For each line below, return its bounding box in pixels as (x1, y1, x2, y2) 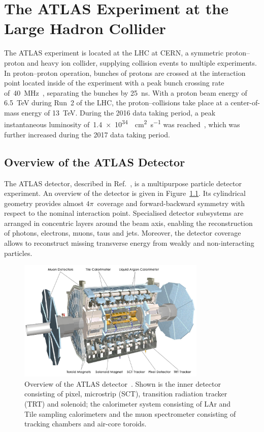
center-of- (230, 97, 260, 108)
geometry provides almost (4, 197, 84, 208)
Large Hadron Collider (4, 18, 166, 39)
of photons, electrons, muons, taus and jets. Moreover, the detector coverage (4, 227, 241, 238)
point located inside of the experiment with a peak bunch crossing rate (4, 77, 224, 88)
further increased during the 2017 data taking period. (4, 129, 170, 139)
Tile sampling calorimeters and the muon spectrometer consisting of (24, 408, 236, 419)
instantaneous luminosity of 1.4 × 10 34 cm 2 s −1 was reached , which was (4, 118, 240, 130)
